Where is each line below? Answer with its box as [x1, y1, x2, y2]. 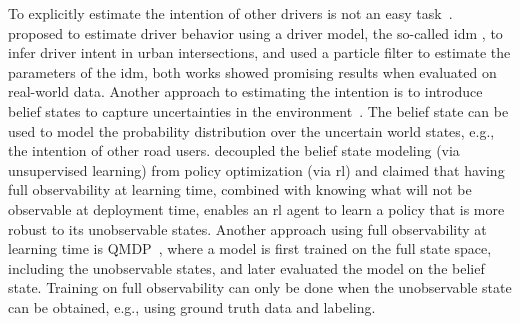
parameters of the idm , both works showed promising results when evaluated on [8, 61, 497, 82]
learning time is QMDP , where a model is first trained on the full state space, [8, 238, 492, 259]
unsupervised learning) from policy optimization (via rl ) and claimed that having [8, 159, 505, 180]
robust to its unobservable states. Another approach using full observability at [8, 218, 487, 239]
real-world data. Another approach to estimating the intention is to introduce [8, 81, 483, 102]
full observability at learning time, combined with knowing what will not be [8, 179, 472, 200]
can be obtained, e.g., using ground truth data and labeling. [8, 296, 376, 317]
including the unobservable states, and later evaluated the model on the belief [8, 257, 485, 278]
